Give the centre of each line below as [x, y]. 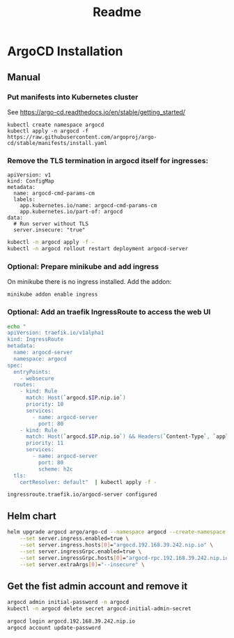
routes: [25, 385]
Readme [117, 12]
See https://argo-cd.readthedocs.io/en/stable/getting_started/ [96, 112]
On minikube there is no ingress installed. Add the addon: [89, 282]
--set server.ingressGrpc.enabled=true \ [80, 552]
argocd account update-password [54, 628]
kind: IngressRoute [36, 340]
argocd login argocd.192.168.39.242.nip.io [71, 621]
